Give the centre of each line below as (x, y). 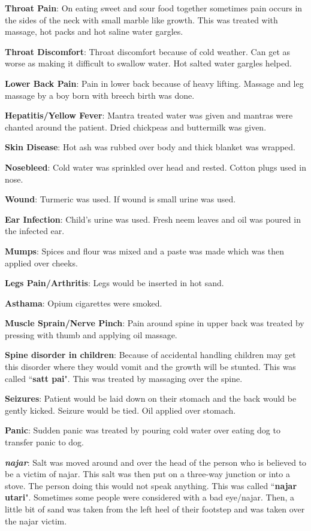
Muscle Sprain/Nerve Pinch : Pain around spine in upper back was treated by (155, 323)
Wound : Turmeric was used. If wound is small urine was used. (120, 199)
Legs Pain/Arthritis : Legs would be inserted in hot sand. (114, 283)
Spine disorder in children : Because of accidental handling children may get (150, 355)
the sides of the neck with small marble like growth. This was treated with (141, 19)
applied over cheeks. (41, 263)
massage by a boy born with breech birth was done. (100, 95)
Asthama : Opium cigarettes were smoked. (84, 303)
